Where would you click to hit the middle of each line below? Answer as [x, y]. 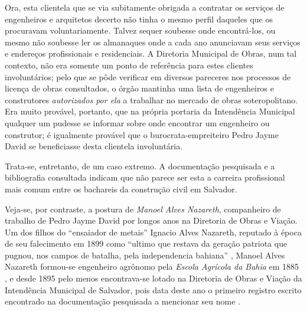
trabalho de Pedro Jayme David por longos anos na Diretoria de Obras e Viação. [151, 220]
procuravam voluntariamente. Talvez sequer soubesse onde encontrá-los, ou [140, 30]
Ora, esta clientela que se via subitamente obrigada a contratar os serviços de [145, 7]
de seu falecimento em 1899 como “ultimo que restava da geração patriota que [146, 243]
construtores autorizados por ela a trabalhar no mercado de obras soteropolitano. [151, 99]
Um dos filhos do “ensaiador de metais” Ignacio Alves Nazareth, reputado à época [153, 232]
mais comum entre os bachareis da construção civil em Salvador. [121, 189]
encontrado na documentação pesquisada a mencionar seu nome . [123, 301]
